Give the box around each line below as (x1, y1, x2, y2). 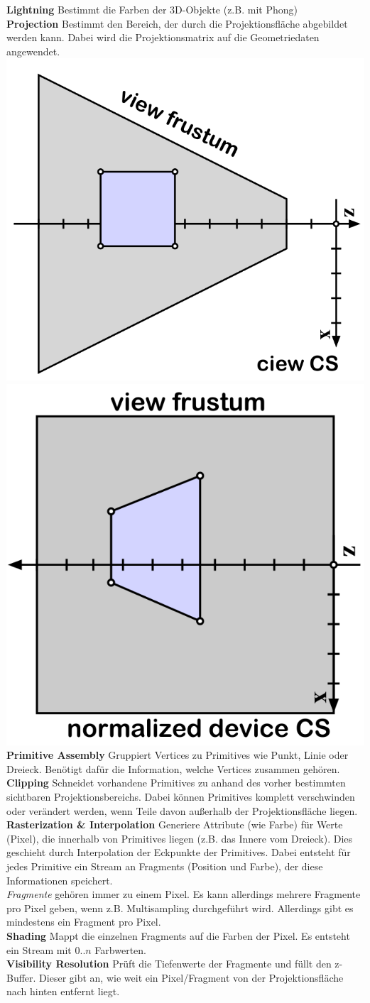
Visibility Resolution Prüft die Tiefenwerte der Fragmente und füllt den (6, 956, 332, 971)
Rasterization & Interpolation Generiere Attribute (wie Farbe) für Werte (6, 817, 343, 832)
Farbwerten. (94, 942, 146, 957)
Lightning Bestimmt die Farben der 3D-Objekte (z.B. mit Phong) (6, 2, 298, 16)
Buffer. (6, 970, 36, 985)
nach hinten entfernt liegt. (6, 984, 120, 999)
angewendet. (6, 43, 60, 58)
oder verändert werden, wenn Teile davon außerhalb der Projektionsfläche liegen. (6, 803, 358, 818)
